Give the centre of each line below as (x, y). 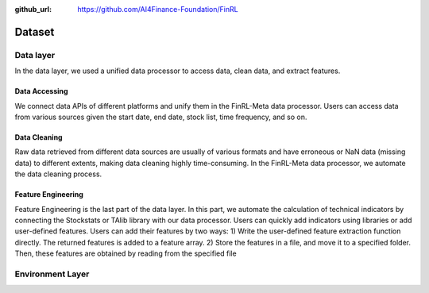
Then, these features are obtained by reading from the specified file (126, 253)
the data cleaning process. (58, 174)
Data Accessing (41, 91)
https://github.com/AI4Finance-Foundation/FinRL (158, 9)
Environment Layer (52, 274)
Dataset (35, 32)
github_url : (33, 9)
